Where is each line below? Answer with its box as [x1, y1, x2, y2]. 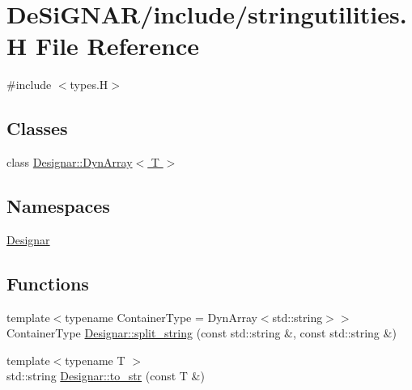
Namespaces [6, 193, 110, 218]
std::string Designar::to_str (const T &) [6, 367, 205, 384]
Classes [6, 116, 68, 141]
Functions [6, 270, 89, 295]
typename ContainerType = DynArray [65, 308, 257, 325]
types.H [70, 76, 108, 93]
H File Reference [6, 29, 200, 62]
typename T [65, 351, 125, 368]
